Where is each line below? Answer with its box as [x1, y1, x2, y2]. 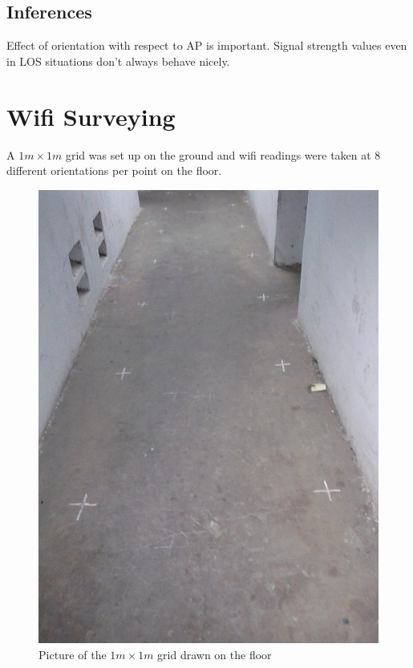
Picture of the [38, 646, 107, 662]
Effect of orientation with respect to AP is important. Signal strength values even [6, 37, 407, 54]
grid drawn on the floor [157, 646, 272, 662]
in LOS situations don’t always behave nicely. [6, 52, 230, 69]
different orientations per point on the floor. [6, 162, 222, 179]
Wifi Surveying [6, 99, 176, 132]
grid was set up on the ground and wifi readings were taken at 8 [65, 146, 381, 163]
